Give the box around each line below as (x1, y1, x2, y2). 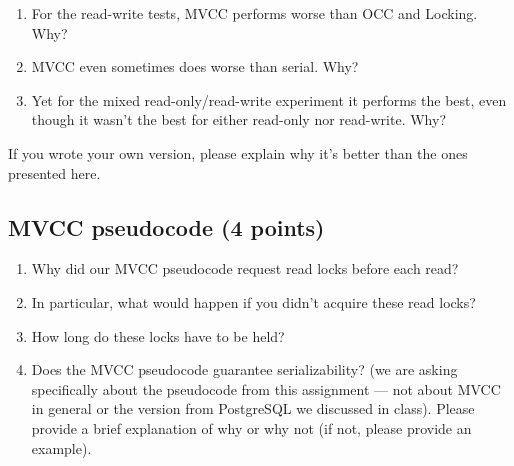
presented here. (8, 162, 101, 183)
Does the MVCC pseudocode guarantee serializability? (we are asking (31, 359, 458, 380)
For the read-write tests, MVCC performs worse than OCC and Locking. (31, 3, 478, 23)
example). (31, 437, 92, 458)
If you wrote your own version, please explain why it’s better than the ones (8, 142, 468, 163)
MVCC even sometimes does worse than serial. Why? (31, 56, 359, 77)
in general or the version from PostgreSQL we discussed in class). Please (31, 398, 475, 419)
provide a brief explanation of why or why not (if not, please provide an (31, 417, 472, 438)
